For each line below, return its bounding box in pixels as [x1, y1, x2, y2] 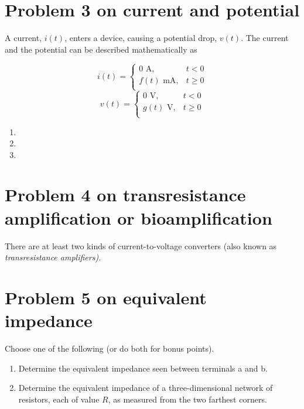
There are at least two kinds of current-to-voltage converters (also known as [5, 239, 277, 252]
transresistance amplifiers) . [5, 251, 101, 263]
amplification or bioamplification [5, 205, 272, 229]
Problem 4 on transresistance [5, 183, 246, 207]
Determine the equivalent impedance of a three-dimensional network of [18, 381, 273, 394]
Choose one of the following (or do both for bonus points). [5, 342, 214, 355]
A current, [5, 32, 42, 44]
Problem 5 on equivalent [5, 285, 207, 309]
